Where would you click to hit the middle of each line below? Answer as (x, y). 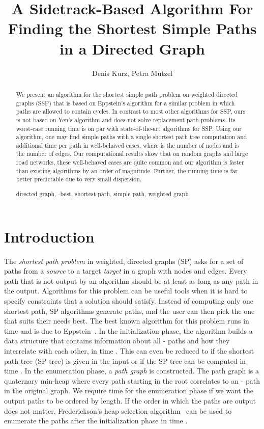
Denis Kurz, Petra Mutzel (132, 73)
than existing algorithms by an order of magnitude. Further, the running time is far (127, 170)
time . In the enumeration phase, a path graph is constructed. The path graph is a (132, 371)
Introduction (49, 236)
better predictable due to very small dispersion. (79, 179)
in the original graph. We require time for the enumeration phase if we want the (129, 391)
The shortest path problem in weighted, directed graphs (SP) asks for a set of (124, 261)
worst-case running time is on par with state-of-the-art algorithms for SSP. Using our (129, 128)
